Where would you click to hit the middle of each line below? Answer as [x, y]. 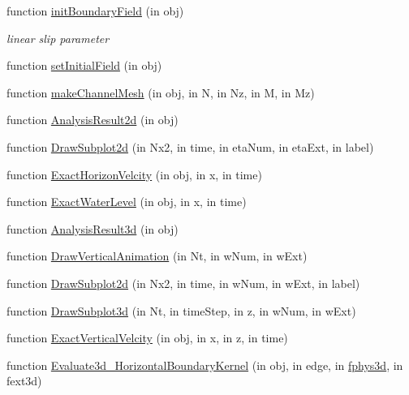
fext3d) [24, 381]
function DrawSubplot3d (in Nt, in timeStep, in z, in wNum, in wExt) [181, 310]
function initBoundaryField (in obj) [95, 11]
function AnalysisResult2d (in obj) [93, 120]
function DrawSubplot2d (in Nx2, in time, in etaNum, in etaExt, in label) [190, 146]
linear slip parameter [58, 38]
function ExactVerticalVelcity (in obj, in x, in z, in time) [147, 338]
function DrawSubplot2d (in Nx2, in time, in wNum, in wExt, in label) [183, 283]
